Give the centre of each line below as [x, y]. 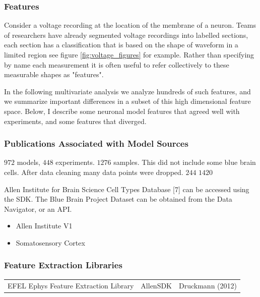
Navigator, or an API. [38, 209]
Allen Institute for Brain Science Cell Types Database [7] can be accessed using [127, 189]
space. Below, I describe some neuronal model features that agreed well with [122, 111]
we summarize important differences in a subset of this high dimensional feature [127, 101]
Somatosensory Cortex [50, 242]
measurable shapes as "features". [54, 74]
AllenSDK [156, 285]
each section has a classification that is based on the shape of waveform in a [121, 45]
